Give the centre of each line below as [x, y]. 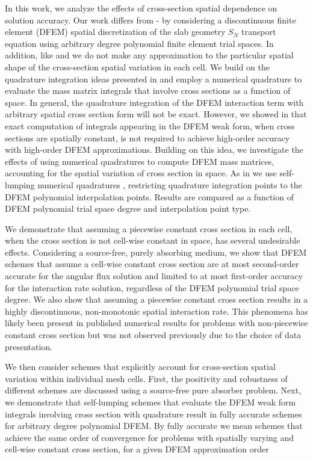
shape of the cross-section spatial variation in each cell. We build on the [137, 66]
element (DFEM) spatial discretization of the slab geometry [115, 32]
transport [259, 32]
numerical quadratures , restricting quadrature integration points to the [170, 184]
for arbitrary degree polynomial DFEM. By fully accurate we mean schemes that [154, 426]
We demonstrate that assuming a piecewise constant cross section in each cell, [149, 228]
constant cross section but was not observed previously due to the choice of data [153, 335]
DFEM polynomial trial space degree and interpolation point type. [128, 208]
